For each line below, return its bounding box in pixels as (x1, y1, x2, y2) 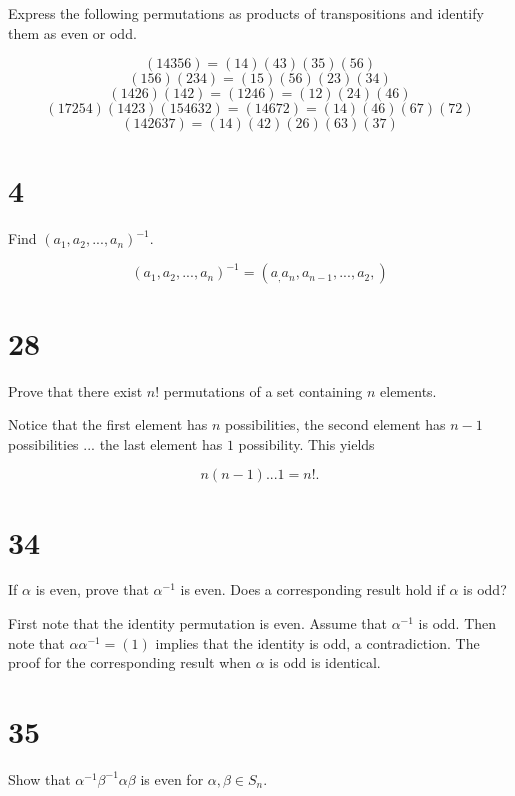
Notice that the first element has (8, 414, 208, 435)
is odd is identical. (269, 652, 381, 673)
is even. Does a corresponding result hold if (180, 579, 445, 600)
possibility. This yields (238, 433, 375, 454)
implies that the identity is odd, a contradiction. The (155, 632, 480, 653)
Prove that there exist (8, 380, 143, 401)
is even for (140, 768, 204, 789)
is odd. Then (418, 613, 497, 634)
